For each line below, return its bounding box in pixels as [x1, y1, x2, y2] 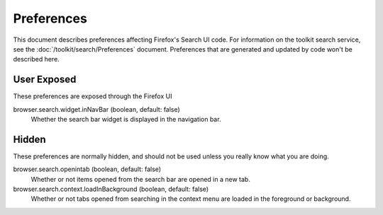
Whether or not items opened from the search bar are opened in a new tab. [30, 175, 251, 183]
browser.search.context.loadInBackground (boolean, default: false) [13, 185, 209, 194]
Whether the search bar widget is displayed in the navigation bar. [30, 115, 221, 124]
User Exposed [13, 74, 77, 86]
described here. [13, 55, 60, 64]
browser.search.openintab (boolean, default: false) [13, 165, 162, 173]
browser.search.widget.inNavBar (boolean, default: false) [13, 105, 180, 113]
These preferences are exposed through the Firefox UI [13, 92, 172, 100]
